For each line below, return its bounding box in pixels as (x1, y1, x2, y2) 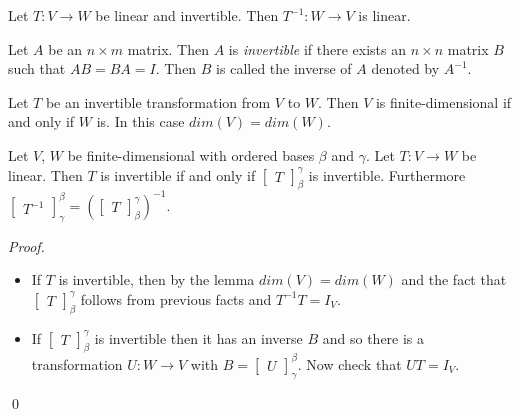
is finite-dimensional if (375, 91, 512, 112)
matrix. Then (127, 38, 210, 59)
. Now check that (297, 353, 402, 374)
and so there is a (322, 327, 425, 348)
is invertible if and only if (100, 164, 256, 185)
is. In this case (96, 111, 185, 132)
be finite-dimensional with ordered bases (67, 144, 315, 165)
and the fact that (401, 269, 507, 290)
